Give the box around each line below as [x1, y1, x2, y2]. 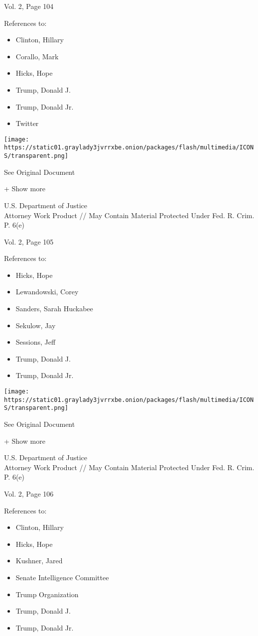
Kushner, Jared [15, 555, 63, 566]
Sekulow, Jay [15, 320, 56, 330]
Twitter [15, 118, 39, 128]
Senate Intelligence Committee [15, 572, 109, 582]
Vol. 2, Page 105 [4, 236, 54, 247]
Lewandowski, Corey [15, 286, 79, 297]
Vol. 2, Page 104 [4, 1, 54, 11]
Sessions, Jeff [15, 337, 56, 347]
